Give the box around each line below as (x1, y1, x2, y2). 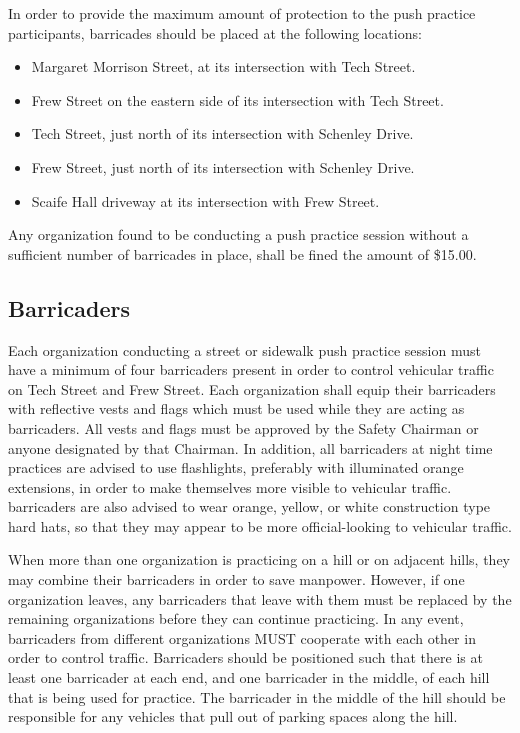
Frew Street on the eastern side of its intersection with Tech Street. (31, 89, 444, 110)
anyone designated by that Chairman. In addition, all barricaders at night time (8, 437, 493, 458)
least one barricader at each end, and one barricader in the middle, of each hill (8, 667, 490, 688)
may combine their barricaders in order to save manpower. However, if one (8, 569, 465, 590)
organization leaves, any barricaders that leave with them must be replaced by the (8, 588, 512, 609)
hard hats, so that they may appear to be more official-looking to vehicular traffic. (8, 515, 512, 536)
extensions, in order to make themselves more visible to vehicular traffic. (8, 476, 452, 497)
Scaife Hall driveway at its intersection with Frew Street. (31, 190, 380, 211)
